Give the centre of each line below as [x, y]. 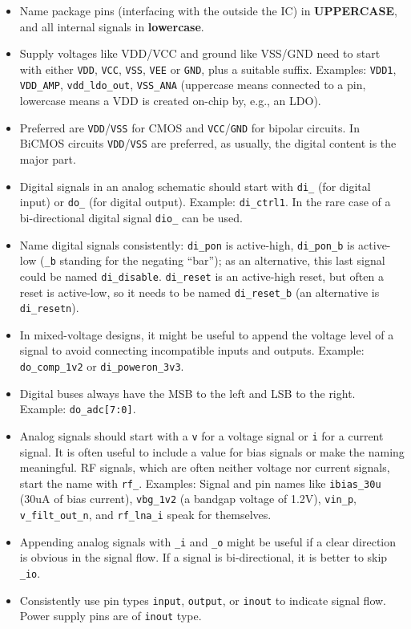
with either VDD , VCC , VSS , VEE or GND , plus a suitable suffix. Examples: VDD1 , [208, 69]
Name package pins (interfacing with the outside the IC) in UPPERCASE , [208, 10]
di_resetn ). [49, 308]
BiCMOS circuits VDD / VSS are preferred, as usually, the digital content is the [208, 143]
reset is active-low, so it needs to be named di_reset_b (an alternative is [199, 292]
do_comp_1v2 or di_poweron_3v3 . [102, 366]
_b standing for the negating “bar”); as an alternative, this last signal [215, 260]
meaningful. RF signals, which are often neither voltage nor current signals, [205, 467]
